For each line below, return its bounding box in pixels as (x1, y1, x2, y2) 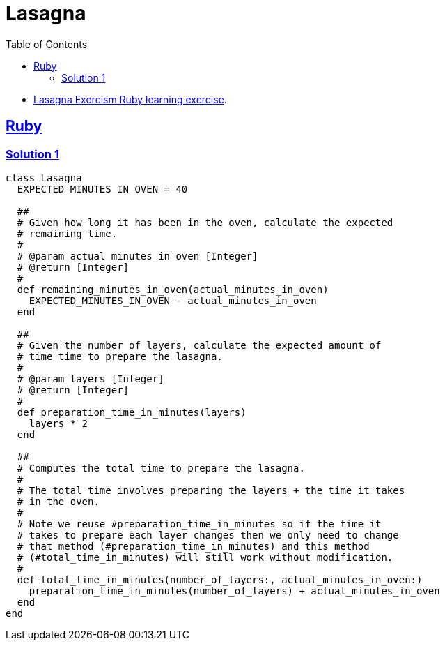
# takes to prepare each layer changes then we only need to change (17, 529, 399, 541)
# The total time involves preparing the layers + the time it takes (17, 484, 405, 496)
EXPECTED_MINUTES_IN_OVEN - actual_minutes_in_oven (29, 294, 317, 306)
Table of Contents (6, 38, 88, 50)
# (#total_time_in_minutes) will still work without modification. (17, 551, 393, 563)
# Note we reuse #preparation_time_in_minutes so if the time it (17, 518, 382, 529)
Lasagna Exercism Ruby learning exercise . (33, 93, 227, 105)
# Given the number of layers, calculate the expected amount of (17, 339, 382, 351)
